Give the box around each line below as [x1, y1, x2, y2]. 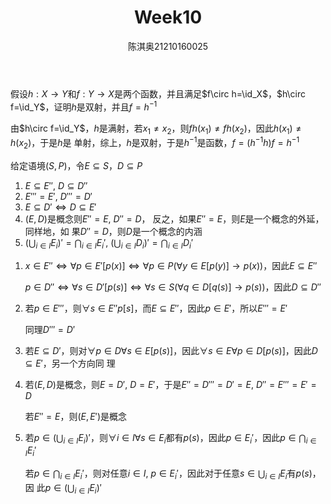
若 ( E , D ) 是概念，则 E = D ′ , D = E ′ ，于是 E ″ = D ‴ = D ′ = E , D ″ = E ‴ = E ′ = [24, 378, 317, 390]
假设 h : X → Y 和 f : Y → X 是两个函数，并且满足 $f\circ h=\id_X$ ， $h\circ [10, 87, 306, 100]
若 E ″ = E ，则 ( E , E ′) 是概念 [24, 410, 127, 422]
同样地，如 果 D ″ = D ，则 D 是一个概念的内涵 [24, 225, 203, 237]
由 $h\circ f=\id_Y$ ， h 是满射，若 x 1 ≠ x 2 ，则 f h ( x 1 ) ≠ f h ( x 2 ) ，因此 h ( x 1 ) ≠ [10, 122, 302, 136]
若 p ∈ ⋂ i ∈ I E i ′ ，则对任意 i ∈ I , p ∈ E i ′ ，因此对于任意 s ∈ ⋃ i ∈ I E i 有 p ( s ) [24, 467, 313, 482]
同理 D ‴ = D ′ [24, 323, 76, 335]
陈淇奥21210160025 [127, 40, 209, 52]
